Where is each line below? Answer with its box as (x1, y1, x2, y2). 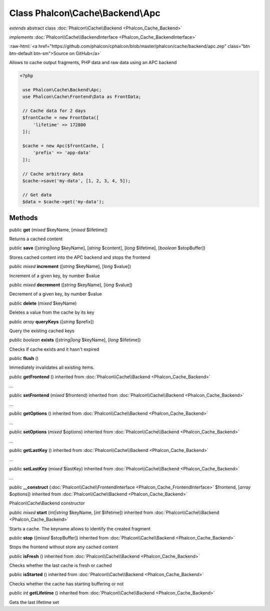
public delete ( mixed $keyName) (9, 300, 77, 306)
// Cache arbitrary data (22, 171, 83, 177)
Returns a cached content (9, 236, 62, 242)
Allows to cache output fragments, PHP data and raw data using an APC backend (9, 60, 177, 66)
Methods (9, 213, 38, 222)
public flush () (9, 355, 38, 361)
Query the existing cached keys (9, 328, 74, 334)
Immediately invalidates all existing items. (9, 364, 94, 370)
